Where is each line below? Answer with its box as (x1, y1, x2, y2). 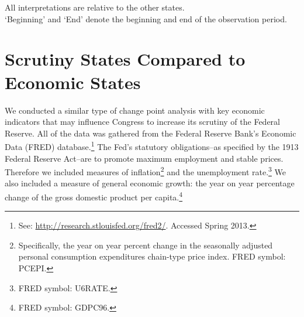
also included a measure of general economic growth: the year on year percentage (5, 177, 295, 189)
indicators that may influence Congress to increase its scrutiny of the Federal (5, 115, 281, 128)
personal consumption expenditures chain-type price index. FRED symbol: (18, 250, 286, 263)
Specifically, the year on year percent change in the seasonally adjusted (18, 238, 273, 251)
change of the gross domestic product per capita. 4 (5, 189, 183, 203)
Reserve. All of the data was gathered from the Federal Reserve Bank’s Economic (5, 127, 296, 139)
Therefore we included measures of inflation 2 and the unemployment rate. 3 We (5, 164, 286, 178)
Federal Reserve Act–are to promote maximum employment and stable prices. (5, 152, 284, 164)
